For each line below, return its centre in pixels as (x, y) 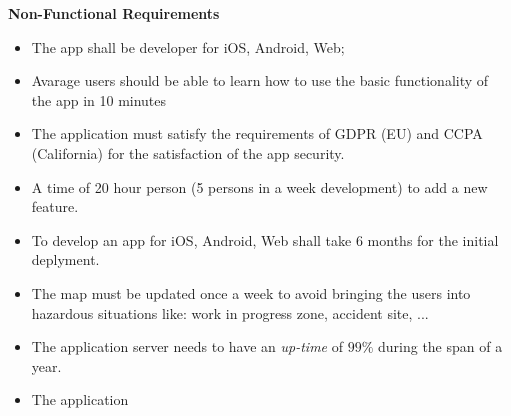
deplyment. (65, 259)
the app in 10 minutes (99, 99)
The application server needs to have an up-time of (187, 346)
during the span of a (440, 346)
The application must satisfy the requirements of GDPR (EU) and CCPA (257, 133)
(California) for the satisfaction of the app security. (188, 152)
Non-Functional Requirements (114, 13)
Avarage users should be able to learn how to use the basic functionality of (260, 80)
